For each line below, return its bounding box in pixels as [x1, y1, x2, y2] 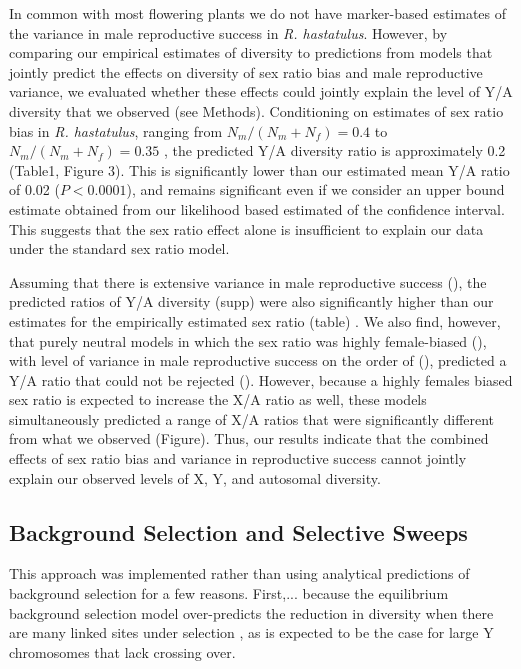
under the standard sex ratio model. [9, 238, 230, 259]
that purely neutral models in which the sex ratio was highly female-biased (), [9, 330, 487, 351]
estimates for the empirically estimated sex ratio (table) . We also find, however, [9, 310, 501, 331]
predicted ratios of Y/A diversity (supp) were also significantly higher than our [9, 291, 494, 312]
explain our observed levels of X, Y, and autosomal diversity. [9, 467, 381, 488]
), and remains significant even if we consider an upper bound [126, 179, 505, 200]
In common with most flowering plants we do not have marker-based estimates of [9, 3, 507, 23]
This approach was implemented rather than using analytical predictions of [9, 563, 470, 584]
